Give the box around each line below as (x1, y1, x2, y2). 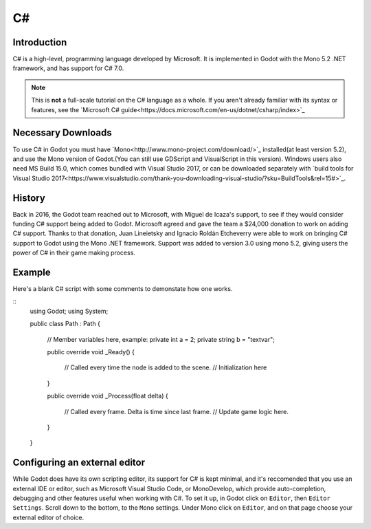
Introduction (12, 36, 67, 48)
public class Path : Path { (30, 320, 101, 328)
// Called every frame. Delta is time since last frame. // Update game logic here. (64, 407, 289, 415)
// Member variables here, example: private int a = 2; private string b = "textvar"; (47, 335, 275, 343)
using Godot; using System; (30, 307, 109, 315)
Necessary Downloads (12, 127, 113, 139)
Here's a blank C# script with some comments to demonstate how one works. (12, 285, 233, 293)
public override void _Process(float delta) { (47, 392, 168, 400)
